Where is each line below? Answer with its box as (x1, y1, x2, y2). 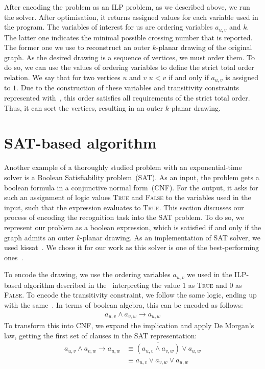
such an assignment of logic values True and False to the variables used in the (4, 192, 251, 203)
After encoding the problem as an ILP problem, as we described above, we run (4, 2, 250, 12)
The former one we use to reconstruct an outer (4, 42, 150, 53)
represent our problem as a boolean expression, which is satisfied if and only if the (4, 222, 261, 232)
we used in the (187, 269, 232, 280)
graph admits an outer (4, 232, 75, 242)
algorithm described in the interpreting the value (23, 279, 180, 290)
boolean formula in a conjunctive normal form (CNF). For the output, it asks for (4, 182, 258, 192)
